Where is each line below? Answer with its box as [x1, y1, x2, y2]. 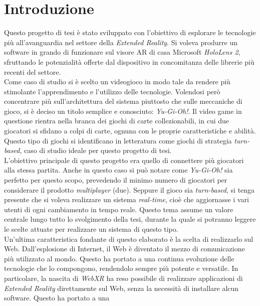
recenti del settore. [4, 66, 61, 77]
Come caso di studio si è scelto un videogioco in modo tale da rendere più [4, 76, 230, 87]
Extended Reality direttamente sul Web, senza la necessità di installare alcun [4, 282, 239, 293]
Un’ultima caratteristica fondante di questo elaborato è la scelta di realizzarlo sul [4, 233, 253, 244]
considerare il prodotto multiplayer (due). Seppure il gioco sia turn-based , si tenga [4, 184, 255, 195]
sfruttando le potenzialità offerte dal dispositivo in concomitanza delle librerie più [4, 56, 254, 67]
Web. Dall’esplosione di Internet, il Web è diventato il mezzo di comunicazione [4, 243, 245, 254]
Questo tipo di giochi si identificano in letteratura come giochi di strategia [4, 135, 232, 145]
